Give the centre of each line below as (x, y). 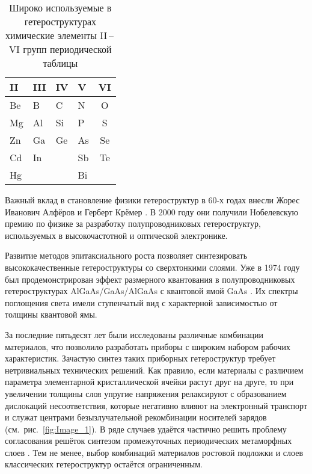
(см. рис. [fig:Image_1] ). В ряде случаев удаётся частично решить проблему (146, 429)
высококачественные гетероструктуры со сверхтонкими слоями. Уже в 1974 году (152, 267)
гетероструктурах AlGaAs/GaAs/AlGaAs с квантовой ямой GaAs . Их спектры (151, 291)
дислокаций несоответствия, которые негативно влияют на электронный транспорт (156, 405)
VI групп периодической (60, 49)
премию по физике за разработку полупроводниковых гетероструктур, (133, 223)
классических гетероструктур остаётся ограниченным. (104, 464)
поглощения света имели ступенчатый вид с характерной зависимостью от (141, 302)
